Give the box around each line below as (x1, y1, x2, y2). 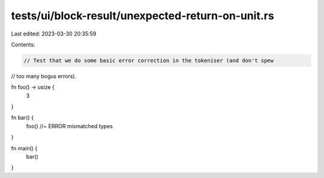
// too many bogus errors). (11, 72, 77, 79)
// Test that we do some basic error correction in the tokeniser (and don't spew (23, 57, 274, 64)
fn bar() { (11, 114, 34, 121)
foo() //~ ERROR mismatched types (26, 122, 113, 129)
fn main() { (11, 144, 38, 152)
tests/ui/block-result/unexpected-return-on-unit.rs (11, 9, 274, 22)
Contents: (11, 41, 35, 48)
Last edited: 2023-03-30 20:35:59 (11, 30, 97, 37)
